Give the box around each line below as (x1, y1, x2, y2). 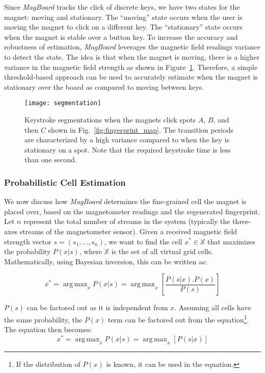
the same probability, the (4, 314, 82, 325)
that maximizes (207, 236, 255, 246)
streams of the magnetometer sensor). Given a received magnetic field (19, 226, 237, 236)
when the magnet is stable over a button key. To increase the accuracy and (4, 31, 238, 42)
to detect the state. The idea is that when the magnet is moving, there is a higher (4, 51, 260, 62)
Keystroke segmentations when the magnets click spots (24, 114, 196, 125)
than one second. (24, 154, 77, 165)
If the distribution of (16, 358, 81, 369)
